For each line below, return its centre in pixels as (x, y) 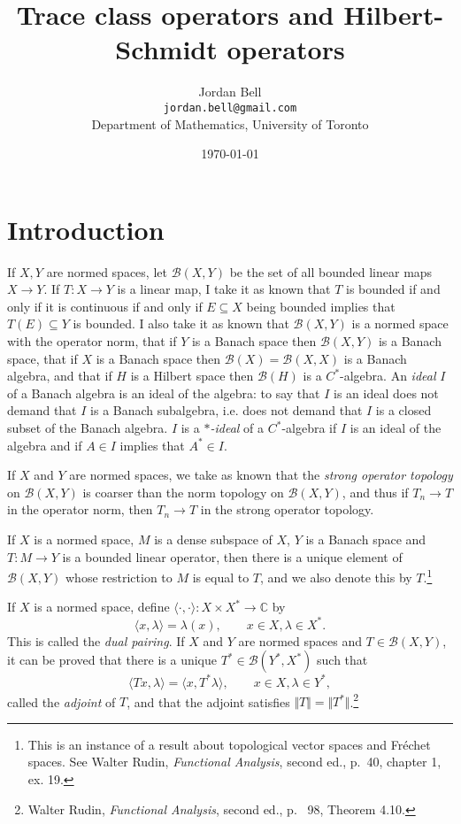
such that (342, 660)
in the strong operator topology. (287, 509)
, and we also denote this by (336, 577)
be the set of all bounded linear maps (331, 271)
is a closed (403, 410)
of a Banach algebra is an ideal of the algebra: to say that (164, 393)
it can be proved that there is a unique (112, 660)
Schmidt (166, 49)
